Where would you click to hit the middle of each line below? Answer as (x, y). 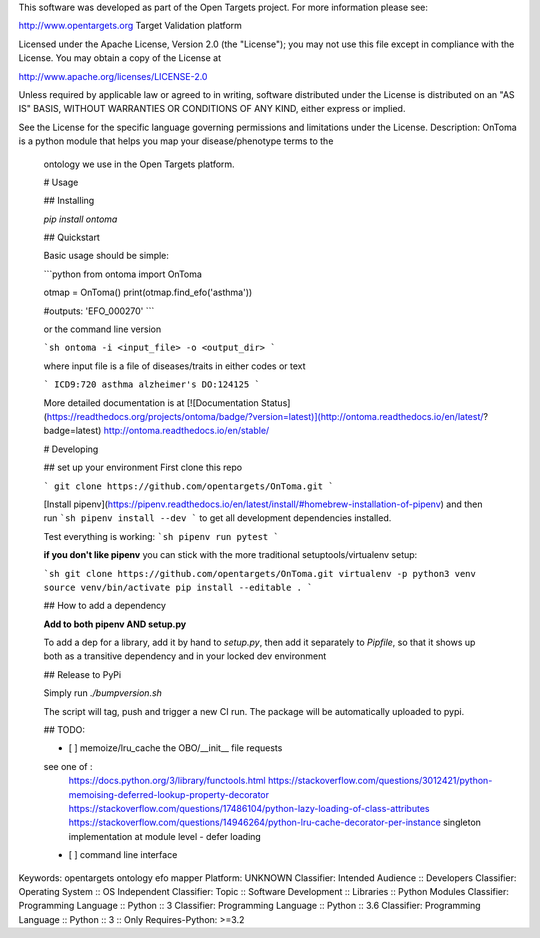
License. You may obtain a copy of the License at (120, 58)
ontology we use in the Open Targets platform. (139, 164)
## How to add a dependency (105, 606)
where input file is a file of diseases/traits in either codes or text (174, 366)
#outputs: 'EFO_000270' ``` (99, 311)
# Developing (71, 449)
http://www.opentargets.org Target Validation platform (130, 26)
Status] (275, 402)
